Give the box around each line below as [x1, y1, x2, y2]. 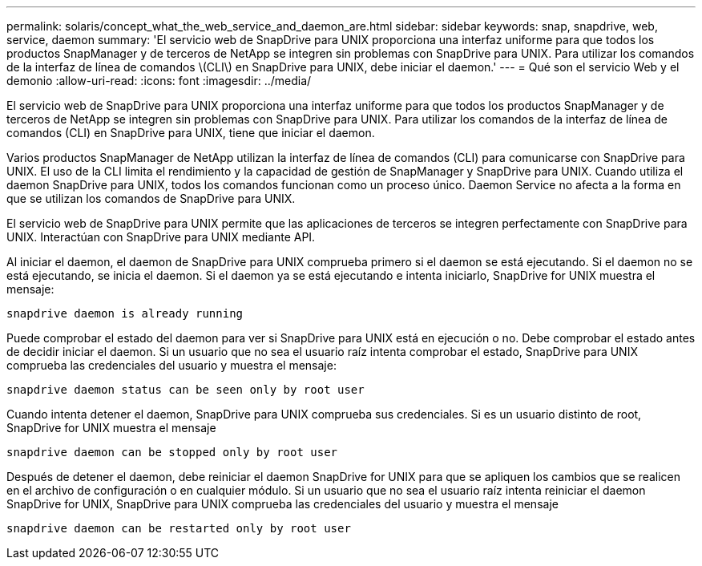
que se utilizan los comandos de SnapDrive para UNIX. [6, 192, 296, 205]
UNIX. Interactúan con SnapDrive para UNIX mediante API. [6, 230, 316, 244]
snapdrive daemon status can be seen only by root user [6, 383, 365, 396]
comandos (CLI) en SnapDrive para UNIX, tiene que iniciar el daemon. [6, 126, 375, 139]
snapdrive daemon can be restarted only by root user [6, 522, 351, 535]
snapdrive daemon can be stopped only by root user [6, 446, 338, 459]
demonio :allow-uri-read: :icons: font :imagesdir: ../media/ [6, 74, 312, 87]
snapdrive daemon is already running [6, 307, 244, 320]
